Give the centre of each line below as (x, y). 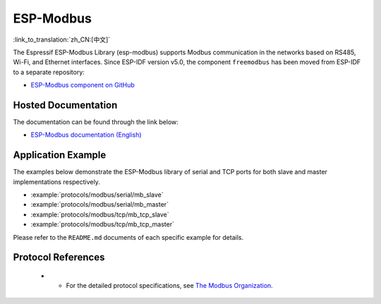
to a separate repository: (49, 72)
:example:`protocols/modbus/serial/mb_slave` (97, 195)
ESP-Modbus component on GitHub (83, 85)
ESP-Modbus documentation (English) (86, 135)
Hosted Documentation (65, 105)
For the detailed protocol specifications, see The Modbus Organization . (169, 286)
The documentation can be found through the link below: (96, 122)
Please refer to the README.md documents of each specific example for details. (128, 237)
